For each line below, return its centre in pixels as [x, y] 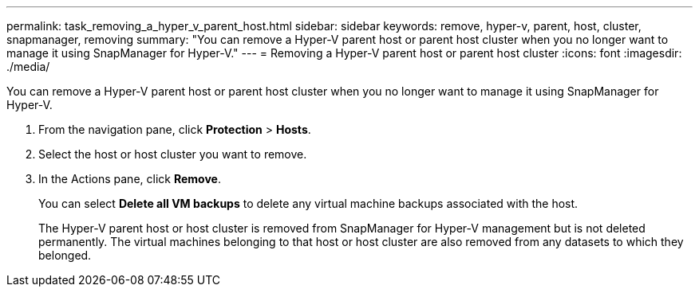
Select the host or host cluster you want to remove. [173, 154]
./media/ [28, 66]
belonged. [65, 255]
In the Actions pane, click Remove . [130, 179]
